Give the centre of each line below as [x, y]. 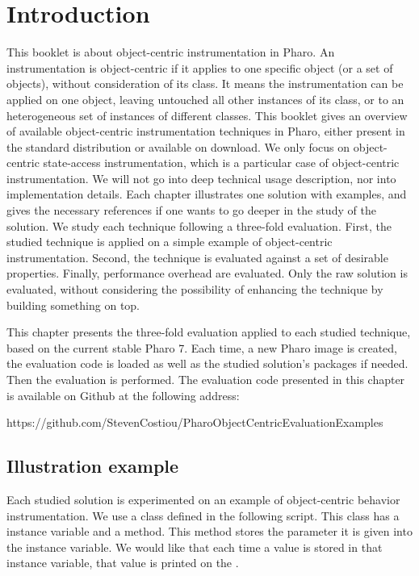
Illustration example [93, 466]
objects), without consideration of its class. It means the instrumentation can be [205, 83]
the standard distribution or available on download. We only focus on [178, 146]
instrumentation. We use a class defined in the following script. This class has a [203, 515]
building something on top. [73, 305]
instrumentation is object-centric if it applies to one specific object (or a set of [200, 67]
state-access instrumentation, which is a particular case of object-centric [221, 163]
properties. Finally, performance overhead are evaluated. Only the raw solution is [207, 273]
